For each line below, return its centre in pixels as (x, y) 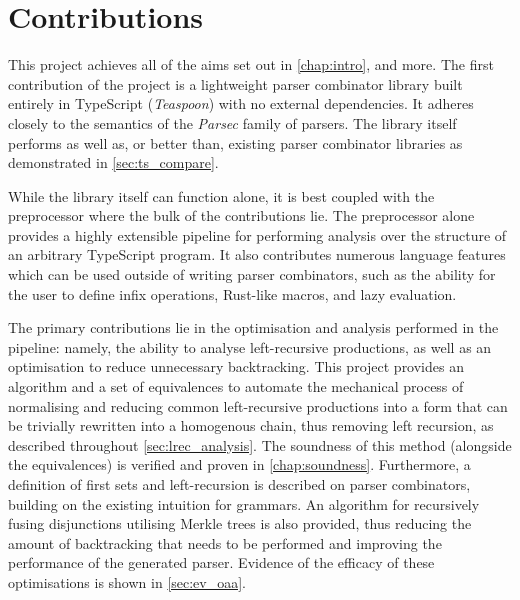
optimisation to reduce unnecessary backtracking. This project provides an (236, 366)
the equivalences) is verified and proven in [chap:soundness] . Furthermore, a (239, 464)
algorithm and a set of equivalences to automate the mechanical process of (236, 386)
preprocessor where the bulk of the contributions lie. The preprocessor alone (241, 215)
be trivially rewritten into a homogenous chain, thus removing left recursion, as (251, 425)
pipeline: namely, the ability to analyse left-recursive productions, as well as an (250, 346)
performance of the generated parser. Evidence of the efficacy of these (221, 562)
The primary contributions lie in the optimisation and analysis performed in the (253, 327)
